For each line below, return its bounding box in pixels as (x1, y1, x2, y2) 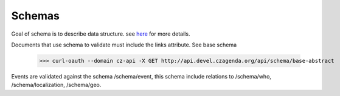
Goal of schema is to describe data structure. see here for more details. (11, 30, 190, 37)
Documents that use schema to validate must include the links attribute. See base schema (11, 41, 237, 48)
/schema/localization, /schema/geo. (11, 82, 102, 89)
